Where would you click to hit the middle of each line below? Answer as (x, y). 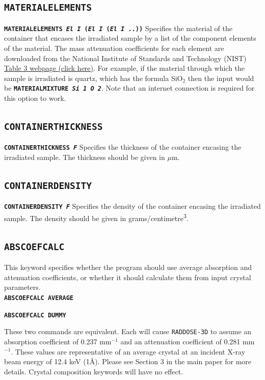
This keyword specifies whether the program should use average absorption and (128, 267)
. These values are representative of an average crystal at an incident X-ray (128, 351)
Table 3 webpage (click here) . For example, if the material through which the (125, 68)
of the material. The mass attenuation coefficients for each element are (114, 48)
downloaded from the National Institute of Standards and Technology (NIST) (125, 58)
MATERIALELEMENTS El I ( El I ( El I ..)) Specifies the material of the (118, 28)
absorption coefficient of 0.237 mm (58, 341)
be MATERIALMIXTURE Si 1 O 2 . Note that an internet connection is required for (129, 88)
